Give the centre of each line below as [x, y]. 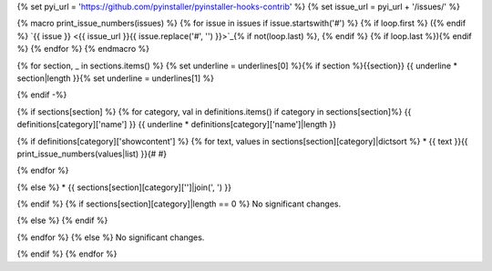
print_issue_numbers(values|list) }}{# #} [92, 154]
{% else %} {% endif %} [62, 221]
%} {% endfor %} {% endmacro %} [83, 49]
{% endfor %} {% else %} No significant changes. [111, 237]
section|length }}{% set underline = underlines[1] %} [115, 78]
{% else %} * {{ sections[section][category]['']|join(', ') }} [124, 187]
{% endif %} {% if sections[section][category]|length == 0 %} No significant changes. [179, 204]
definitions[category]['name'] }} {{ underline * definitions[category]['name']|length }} [177, 125]
